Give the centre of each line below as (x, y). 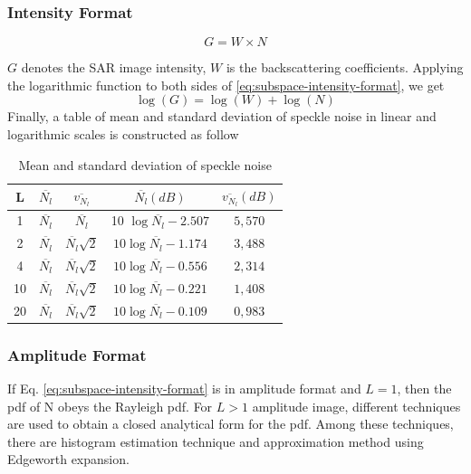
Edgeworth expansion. (68, 459)
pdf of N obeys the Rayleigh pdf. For (110, 406)
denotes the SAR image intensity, (114, 67)
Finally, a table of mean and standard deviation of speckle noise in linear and (222, 116)
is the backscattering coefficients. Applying (345, 67)
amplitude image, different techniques (356, 406)
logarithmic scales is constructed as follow (123, 134)
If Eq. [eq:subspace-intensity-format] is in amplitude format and (184, 388)
